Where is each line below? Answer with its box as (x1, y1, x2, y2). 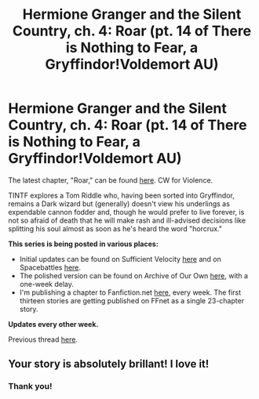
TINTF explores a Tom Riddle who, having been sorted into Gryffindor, (8, 190, 235, 200)
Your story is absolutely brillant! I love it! (8, 357, 210, 371)
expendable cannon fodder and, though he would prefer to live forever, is (8, 207, 245, 216)
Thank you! (8, 381, 53, 392)
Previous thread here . (8, 335, 78, 344)
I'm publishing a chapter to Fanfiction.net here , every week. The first (19, 288, 242, 297)
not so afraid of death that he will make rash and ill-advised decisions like (8, 216, 246, 225)
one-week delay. (19, 279, 75, 288)
